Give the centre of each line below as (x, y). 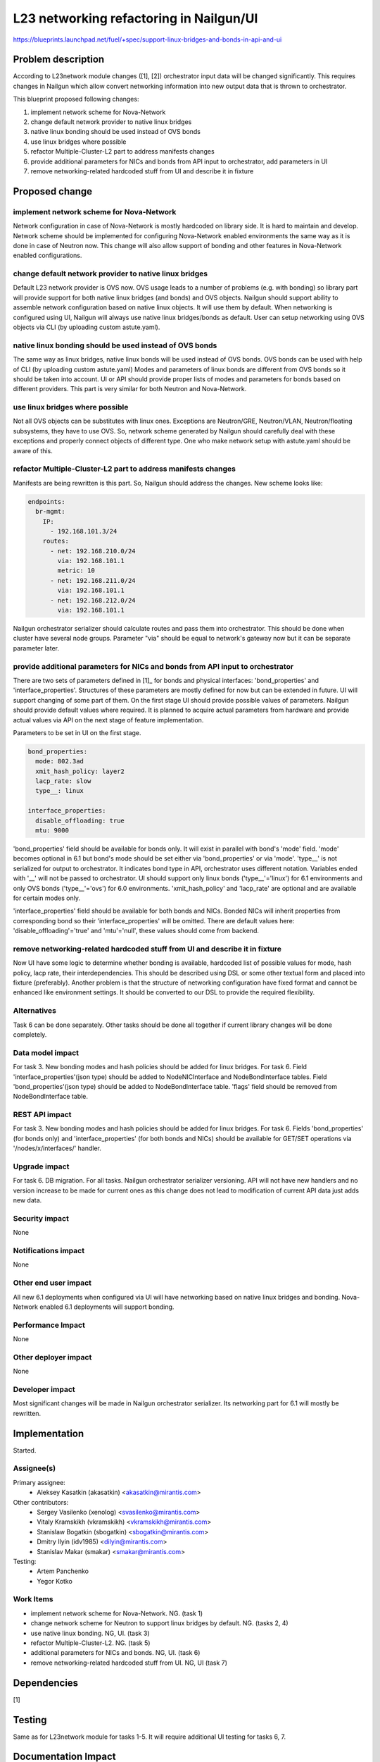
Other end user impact (52, 1283)
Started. (25, 1450)
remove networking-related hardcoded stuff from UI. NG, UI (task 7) (129, 1663)
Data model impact (46, 1052)
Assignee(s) (34, 1468)
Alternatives (34, 1011)
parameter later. (36, 648)
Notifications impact (49, 1251)
